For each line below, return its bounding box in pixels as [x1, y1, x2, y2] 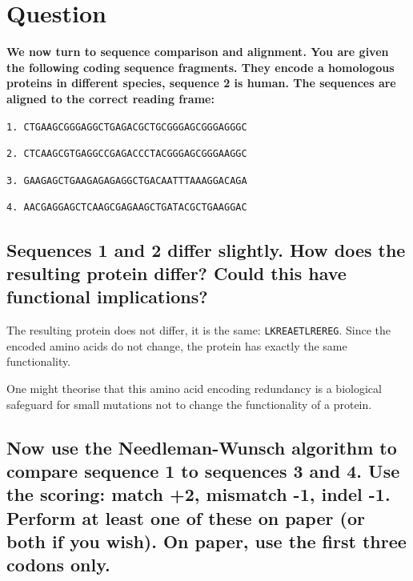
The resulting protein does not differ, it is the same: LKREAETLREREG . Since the [6, 322, 391, 339]
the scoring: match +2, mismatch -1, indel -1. [6, 482, 391, 507]
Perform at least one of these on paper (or [6, 505, 365, 530]
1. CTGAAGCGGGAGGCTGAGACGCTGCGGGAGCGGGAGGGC [6, 121, 247, 133]
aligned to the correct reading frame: [6, 90, 215, 106]
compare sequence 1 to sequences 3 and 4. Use [6, 458, 400, 483]
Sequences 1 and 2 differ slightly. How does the [6, 237, 406, 262]
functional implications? [6, 284, 208, 309]
